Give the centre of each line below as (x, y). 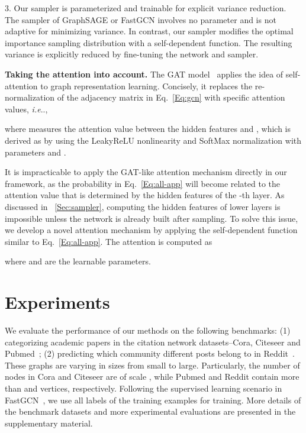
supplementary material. (49, 423)
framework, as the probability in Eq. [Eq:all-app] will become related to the (143, 183)
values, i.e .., (26, 109)
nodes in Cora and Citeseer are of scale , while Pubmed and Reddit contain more (152, 377)
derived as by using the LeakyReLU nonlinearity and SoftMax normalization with (153, 140)
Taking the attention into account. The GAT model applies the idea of (144, 74)
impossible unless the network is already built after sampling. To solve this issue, (152, 218)
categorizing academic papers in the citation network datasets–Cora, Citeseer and (153, 342)
